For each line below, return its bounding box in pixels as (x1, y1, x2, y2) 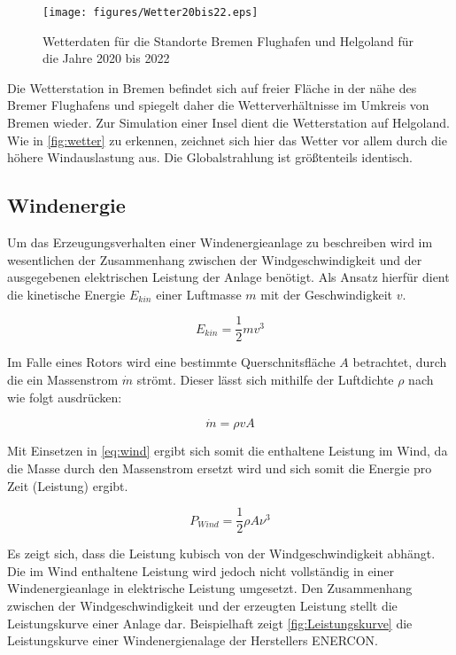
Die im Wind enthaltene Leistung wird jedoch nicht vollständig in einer (7, 561, 394, 580)
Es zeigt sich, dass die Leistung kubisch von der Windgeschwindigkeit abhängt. (7, 544, 436, 563)
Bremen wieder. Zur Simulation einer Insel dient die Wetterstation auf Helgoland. (7, 113, 450, 132)
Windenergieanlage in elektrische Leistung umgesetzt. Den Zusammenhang (7, 579, 413, 597)
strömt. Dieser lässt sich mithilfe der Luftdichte (136, 370, 394, 389)
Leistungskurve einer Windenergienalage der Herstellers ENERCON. (7, 631, 378, 650)
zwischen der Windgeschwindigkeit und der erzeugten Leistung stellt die (7, 597, 398, 615)
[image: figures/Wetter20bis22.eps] (43, 6, 259, 19)
